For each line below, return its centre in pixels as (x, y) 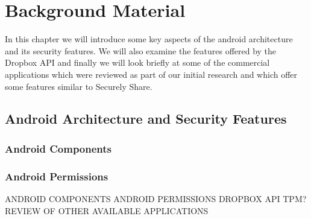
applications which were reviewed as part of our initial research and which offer (151, 74)
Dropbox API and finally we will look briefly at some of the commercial (137, 62)
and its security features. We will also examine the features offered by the (141, 50)
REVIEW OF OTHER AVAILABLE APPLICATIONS (107, 210)
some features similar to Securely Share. (79, 86)
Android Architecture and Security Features (146, 119)
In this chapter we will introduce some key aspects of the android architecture (149, 39)
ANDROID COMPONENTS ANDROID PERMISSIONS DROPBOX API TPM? (156, 198)
